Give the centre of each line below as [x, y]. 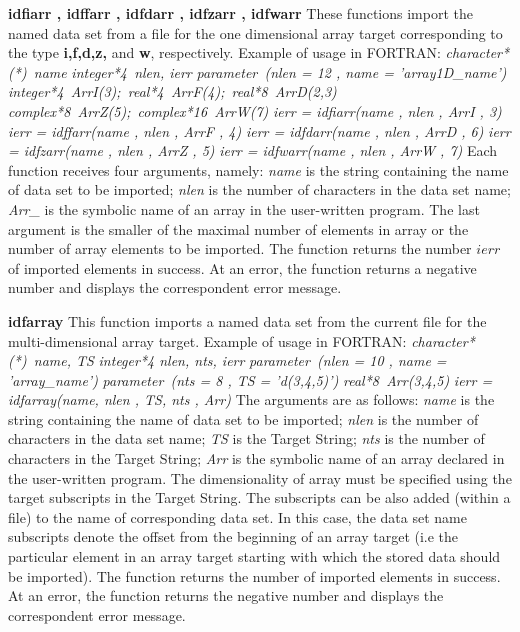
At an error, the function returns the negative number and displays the [226, 595]
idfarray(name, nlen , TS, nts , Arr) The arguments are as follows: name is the [251, 399]
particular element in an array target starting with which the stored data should [254, 556]
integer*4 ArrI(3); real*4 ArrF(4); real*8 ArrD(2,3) [172, 91]
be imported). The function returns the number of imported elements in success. [254, 575]
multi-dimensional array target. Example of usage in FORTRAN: [207, 340]
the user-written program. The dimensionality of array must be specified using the [260, 477]
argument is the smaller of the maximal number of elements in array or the [238, 228]
